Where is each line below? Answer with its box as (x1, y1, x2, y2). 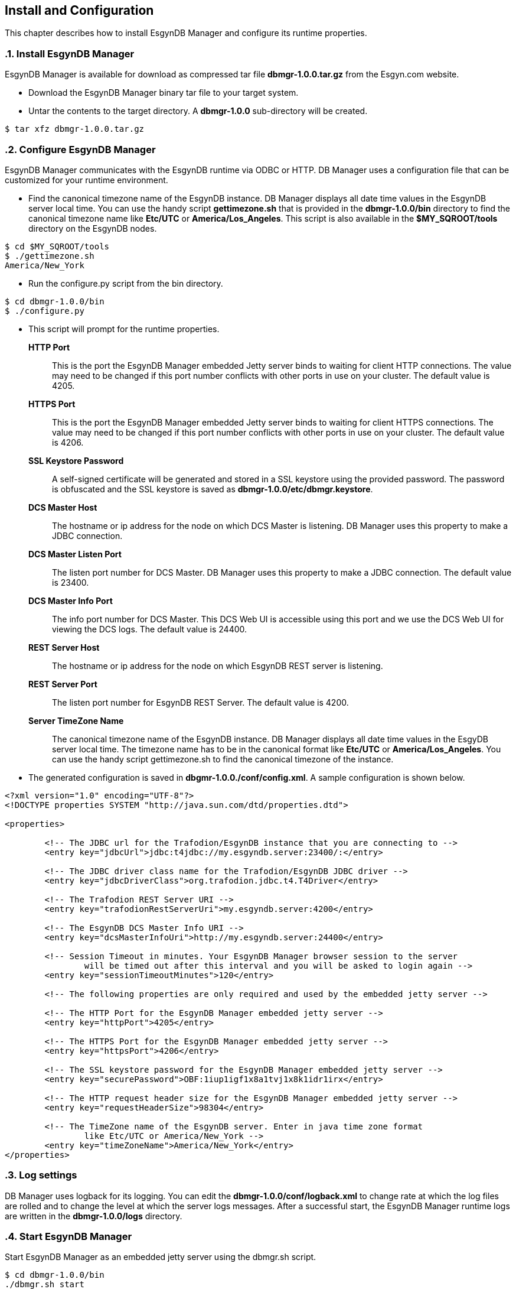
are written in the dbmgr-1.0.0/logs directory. (5, 1210, 182, 1221)
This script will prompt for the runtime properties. (28, 323, 220, 334)
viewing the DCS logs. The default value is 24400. (52, 624, 247, 634)
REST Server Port (28, 678, 97, 689)
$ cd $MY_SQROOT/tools (5, 241, 110, 251)
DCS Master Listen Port (28, 548, 122, 559)
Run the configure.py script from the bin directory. (28, 278, 223, 288)
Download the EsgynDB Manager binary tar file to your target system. (28, 87, 299, 98)
